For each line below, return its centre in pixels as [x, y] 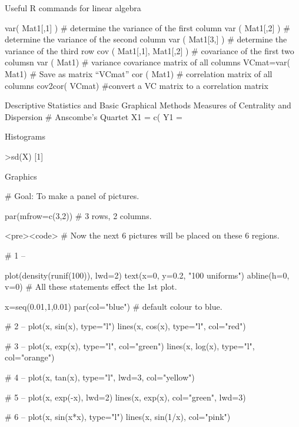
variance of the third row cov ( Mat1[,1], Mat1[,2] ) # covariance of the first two [149, 50]
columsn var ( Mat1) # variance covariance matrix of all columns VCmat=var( [147, 62]
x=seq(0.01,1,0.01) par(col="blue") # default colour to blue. [114, 306]
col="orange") [30, 357]
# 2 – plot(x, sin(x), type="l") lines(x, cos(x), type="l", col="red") [125, 326]
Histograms [25, 136]
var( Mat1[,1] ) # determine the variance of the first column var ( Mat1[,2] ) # [147, 27]
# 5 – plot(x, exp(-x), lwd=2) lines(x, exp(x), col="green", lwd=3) [125, 397]
